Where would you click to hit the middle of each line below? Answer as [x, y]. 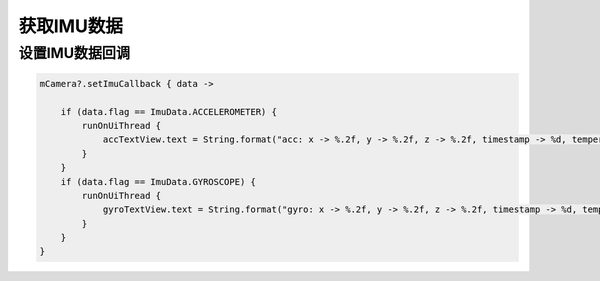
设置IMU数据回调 [74, 53]
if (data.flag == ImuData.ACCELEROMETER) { [168, 111]
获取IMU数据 [71, 26]
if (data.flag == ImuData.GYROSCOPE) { [158, 181]
